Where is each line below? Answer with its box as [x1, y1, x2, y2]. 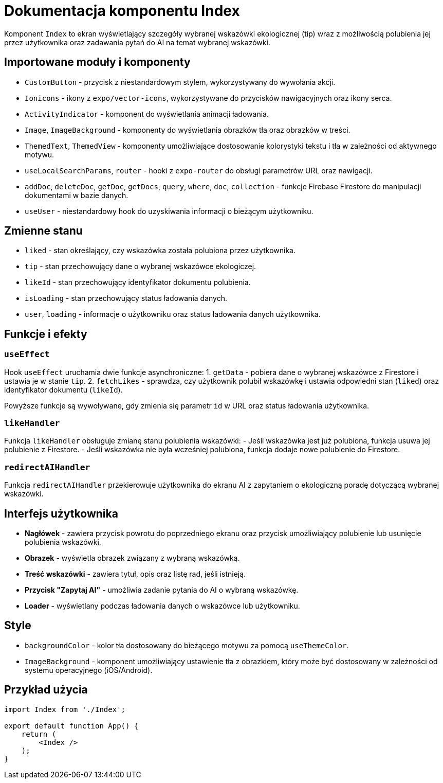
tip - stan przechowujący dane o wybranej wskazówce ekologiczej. [25, 262, 256, 271]
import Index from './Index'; [4, 705, 126, 714]
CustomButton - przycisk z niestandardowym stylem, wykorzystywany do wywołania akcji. [25, 77, 336, 86]
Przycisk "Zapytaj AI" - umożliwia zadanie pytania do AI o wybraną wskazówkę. [25, 585, 299, 594]
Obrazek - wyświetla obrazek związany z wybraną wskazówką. [25, 554, 240, 562]
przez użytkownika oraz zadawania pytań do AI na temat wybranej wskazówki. [4, 38, 270, 47]
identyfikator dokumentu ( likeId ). [4, 385, 123, 394]
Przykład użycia [4, 683, 88, 697]
